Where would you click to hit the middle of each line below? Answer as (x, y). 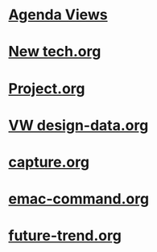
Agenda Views (58, 15)
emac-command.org (79, 199)
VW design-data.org (78, 125)
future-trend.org (65, 236)
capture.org (49, 162)
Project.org (47, 88)
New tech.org (55, 52)
